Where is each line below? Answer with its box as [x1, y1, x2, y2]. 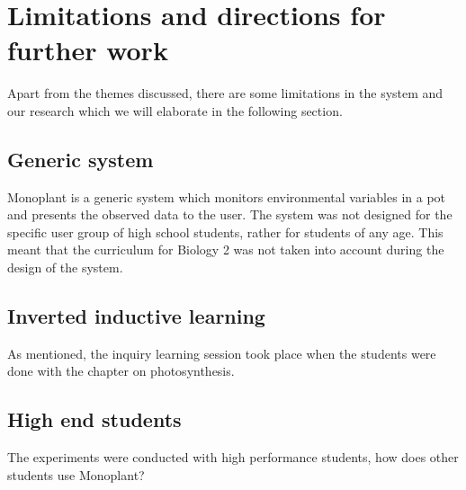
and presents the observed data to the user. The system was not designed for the [7, 205, 453, 224]
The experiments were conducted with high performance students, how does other [7, 448, 459, 467]
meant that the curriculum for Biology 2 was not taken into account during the [7, 240, 444, 259]
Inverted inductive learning [7, 302, 265, 330]
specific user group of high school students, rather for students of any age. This [7, 222, 444, 241]
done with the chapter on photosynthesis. [7, 361, 235, 380]
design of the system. [7, 258, 123, 277]
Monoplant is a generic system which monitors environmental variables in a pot [7, 187, 446, 206]
